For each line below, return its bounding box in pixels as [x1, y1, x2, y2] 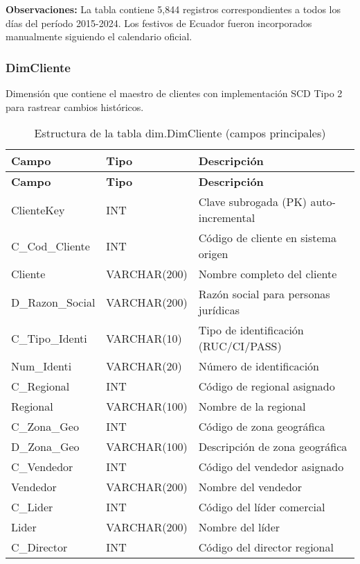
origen [198, 246, 228, 262]
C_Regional [11, 378, 70, 395]
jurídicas [198, 302, 240, 318]
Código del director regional [198, 539, 334, 556]
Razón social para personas [198, 286, 330, 302]
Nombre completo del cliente [198, 266, 337, 282]
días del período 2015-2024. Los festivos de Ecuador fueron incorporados [6, 15, 312, 30]
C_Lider [11, 499, 53, 515]
